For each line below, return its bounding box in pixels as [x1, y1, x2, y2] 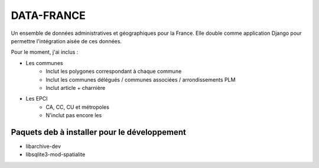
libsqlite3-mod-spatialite [25, 151, 86, 158]
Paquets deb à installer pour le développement [11, 127, 186, 137]
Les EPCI [25, 95, 48, 102]
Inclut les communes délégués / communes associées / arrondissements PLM [45, 76, 236, 83]
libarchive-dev [25, 143, 61, 150]
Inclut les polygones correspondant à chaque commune [45, 68, 182, 75]
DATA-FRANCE [11, 9, 86, 22]
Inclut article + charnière [45, 84, 106, 91]
